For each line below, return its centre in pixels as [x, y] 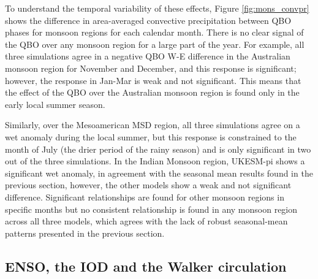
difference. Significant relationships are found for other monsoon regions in [145, 197]
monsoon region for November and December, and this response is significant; [151, 68]
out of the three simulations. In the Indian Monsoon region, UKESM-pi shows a [155, 161]
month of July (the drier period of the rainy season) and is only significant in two [158, 149]
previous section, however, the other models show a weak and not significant [148, 185]
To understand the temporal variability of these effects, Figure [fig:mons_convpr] [157, 8]
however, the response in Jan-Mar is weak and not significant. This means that [153, 80]
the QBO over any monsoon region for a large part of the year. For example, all [155, 44]
